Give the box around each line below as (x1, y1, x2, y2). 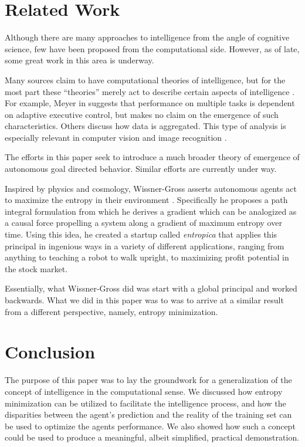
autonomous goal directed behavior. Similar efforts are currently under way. (5, 162, 277, 175)
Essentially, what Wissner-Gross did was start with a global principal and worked (5, 282, 297, 294)
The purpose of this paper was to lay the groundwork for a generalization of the (5, 374, 292, 386)
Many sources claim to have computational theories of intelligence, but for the (5, 73, 286, 86)
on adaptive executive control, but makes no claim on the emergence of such (5, 108, 279, 120)
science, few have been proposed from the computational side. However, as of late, (5, 42, 300, 55)
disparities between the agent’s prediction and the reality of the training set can (5, 408, 292, 421)
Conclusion (5, 340, 96, 364)
